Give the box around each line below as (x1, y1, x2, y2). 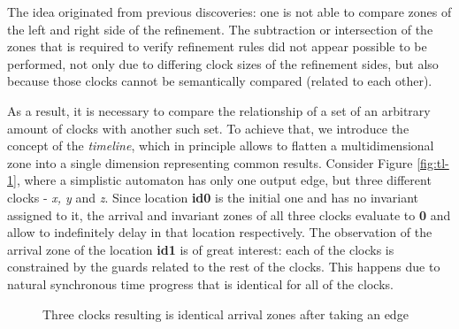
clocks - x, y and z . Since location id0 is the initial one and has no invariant (7, 187, 419, 206)
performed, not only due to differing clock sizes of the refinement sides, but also (7, 54, 439, 73)
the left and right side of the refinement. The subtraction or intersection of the (7, 19, 433, 38)
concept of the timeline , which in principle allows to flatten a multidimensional (7, 136, 434, 155)
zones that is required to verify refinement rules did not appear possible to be (7, 37, 427, 56)
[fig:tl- (417, 153, 449, 172)
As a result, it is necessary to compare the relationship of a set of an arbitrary (7, 101, 431, 119)
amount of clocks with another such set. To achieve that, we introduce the (7, 119, 409, 137)
